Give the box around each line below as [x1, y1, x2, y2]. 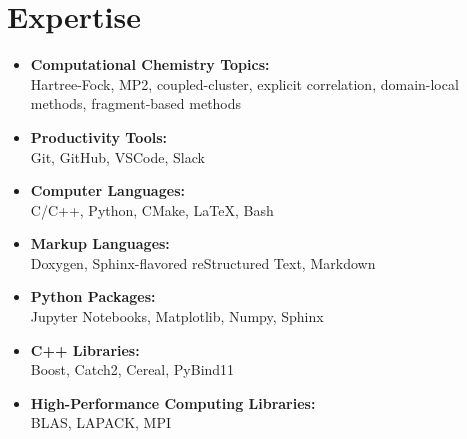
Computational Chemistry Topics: [30, 54, 270, 75]
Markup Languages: [30, 233, 170, 254]
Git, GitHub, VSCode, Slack [30, 146, 205, 167]
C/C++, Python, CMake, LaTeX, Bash [30, 199, 274, 220]
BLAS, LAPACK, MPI [30, 412, 172, 433]
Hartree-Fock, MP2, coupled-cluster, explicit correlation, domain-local [30, 73, 459, 94]
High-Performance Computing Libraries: [30, 392, 316, 413]
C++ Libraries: [30, 339, 140, 360]
